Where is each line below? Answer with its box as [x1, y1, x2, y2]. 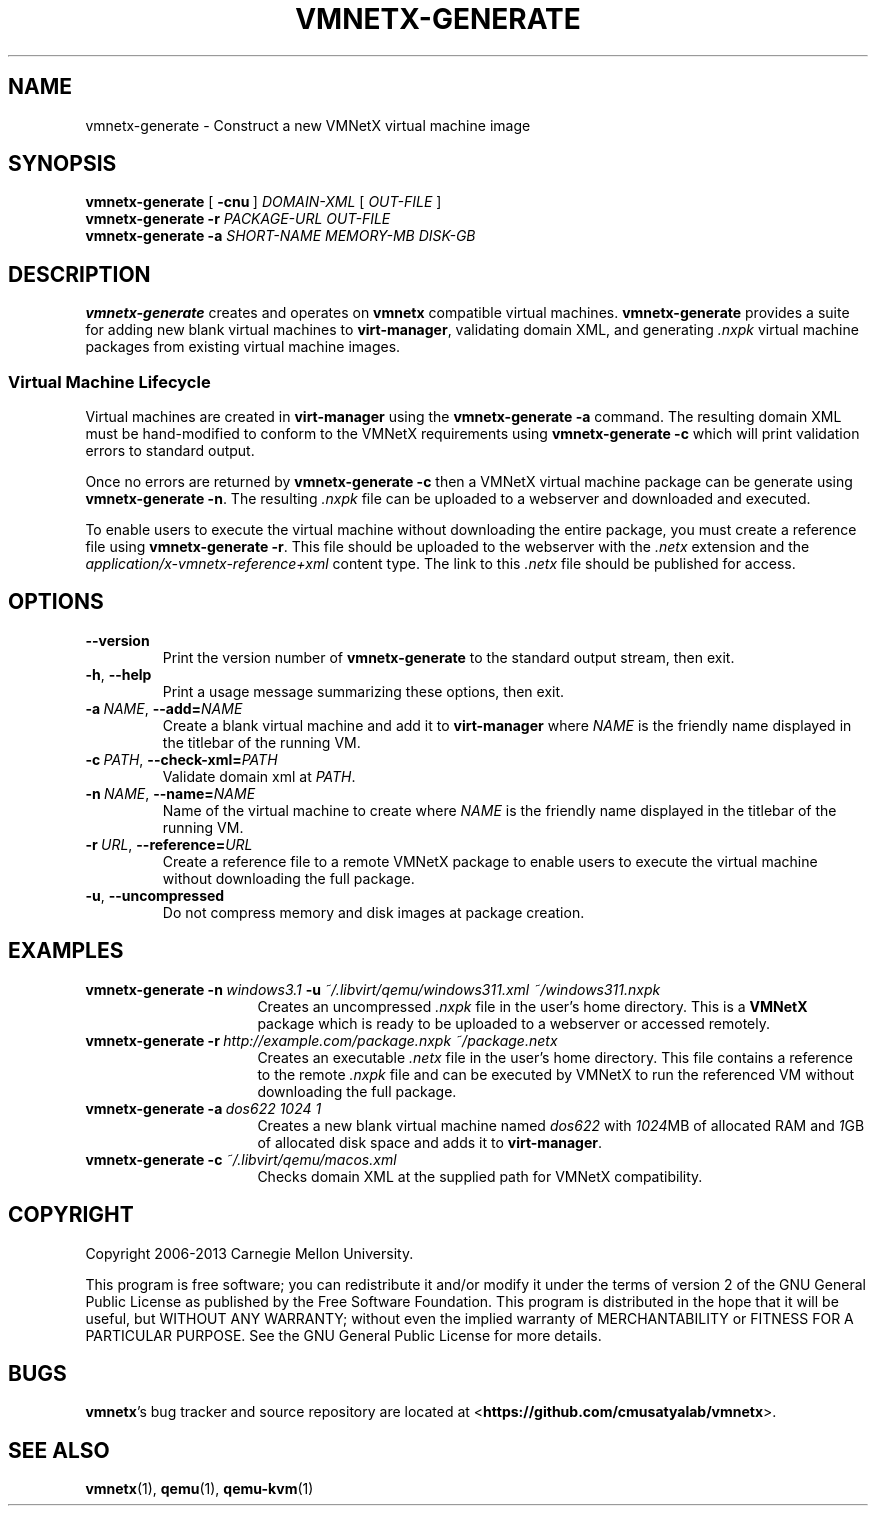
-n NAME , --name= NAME [85, 784, 256, 802]
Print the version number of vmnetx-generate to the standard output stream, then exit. [162, 648, 735, 666]
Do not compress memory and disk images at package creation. [162, 903, 585, 921]
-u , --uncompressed [85, 886, 225, 904]
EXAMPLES [8, 938, 124, 964]
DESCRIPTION [8, 261, 151, 287]
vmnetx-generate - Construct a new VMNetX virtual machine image [85, 116, 531, 134]
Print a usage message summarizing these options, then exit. [162, 682, 565, 700]
